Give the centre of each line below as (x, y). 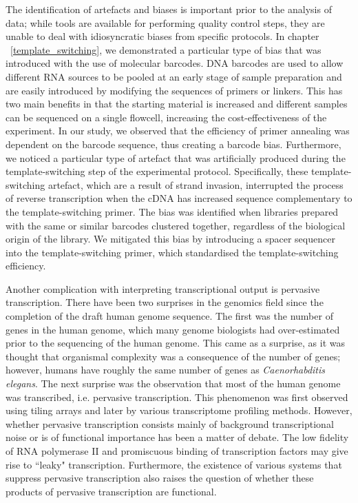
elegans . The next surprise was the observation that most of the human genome (173, 383)
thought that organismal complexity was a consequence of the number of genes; (173, 356)
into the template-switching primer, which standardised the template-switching (172, 252)
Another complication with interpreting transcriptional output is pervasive (163, 288)
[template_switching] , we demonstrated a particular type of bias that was (166, 49)
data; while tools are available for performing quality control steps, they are (165, 22)
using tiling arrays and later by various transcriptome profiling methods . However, (179, 410)
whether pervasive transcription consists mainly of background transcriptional (170, 423)
